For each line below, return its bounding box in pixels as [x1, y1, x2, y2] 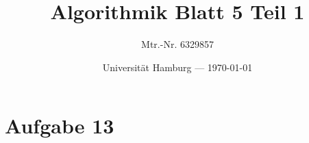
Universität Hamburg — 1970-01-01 [102, 60, 253, 74]
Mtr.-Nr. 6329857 [141, 37, 214, 51]
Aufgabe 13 [5, 112, 114, 140]
